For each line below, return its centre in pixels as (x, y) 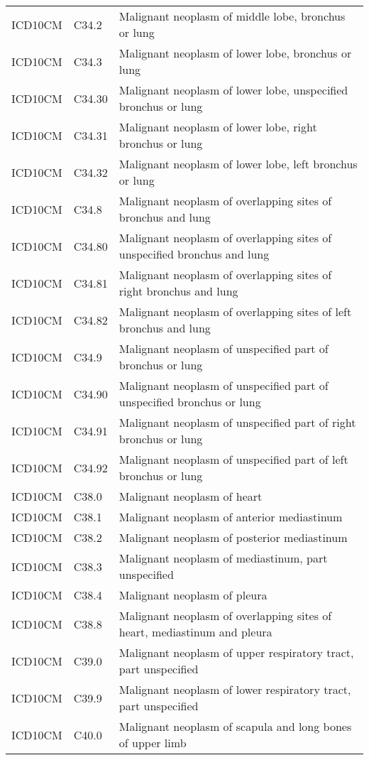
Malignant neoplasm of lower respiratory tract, (235, 689)
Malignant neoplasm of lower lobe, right (218, 127)
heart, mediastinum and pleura (195, 632)
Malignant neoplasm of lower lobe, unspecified (233, 90)
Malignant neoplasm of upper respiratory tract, (236, 652)
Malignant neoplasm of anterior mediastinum (231, 517)
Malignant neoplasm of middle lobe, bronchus (232, 16)
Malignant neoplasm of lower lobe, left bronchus (238, 164)
